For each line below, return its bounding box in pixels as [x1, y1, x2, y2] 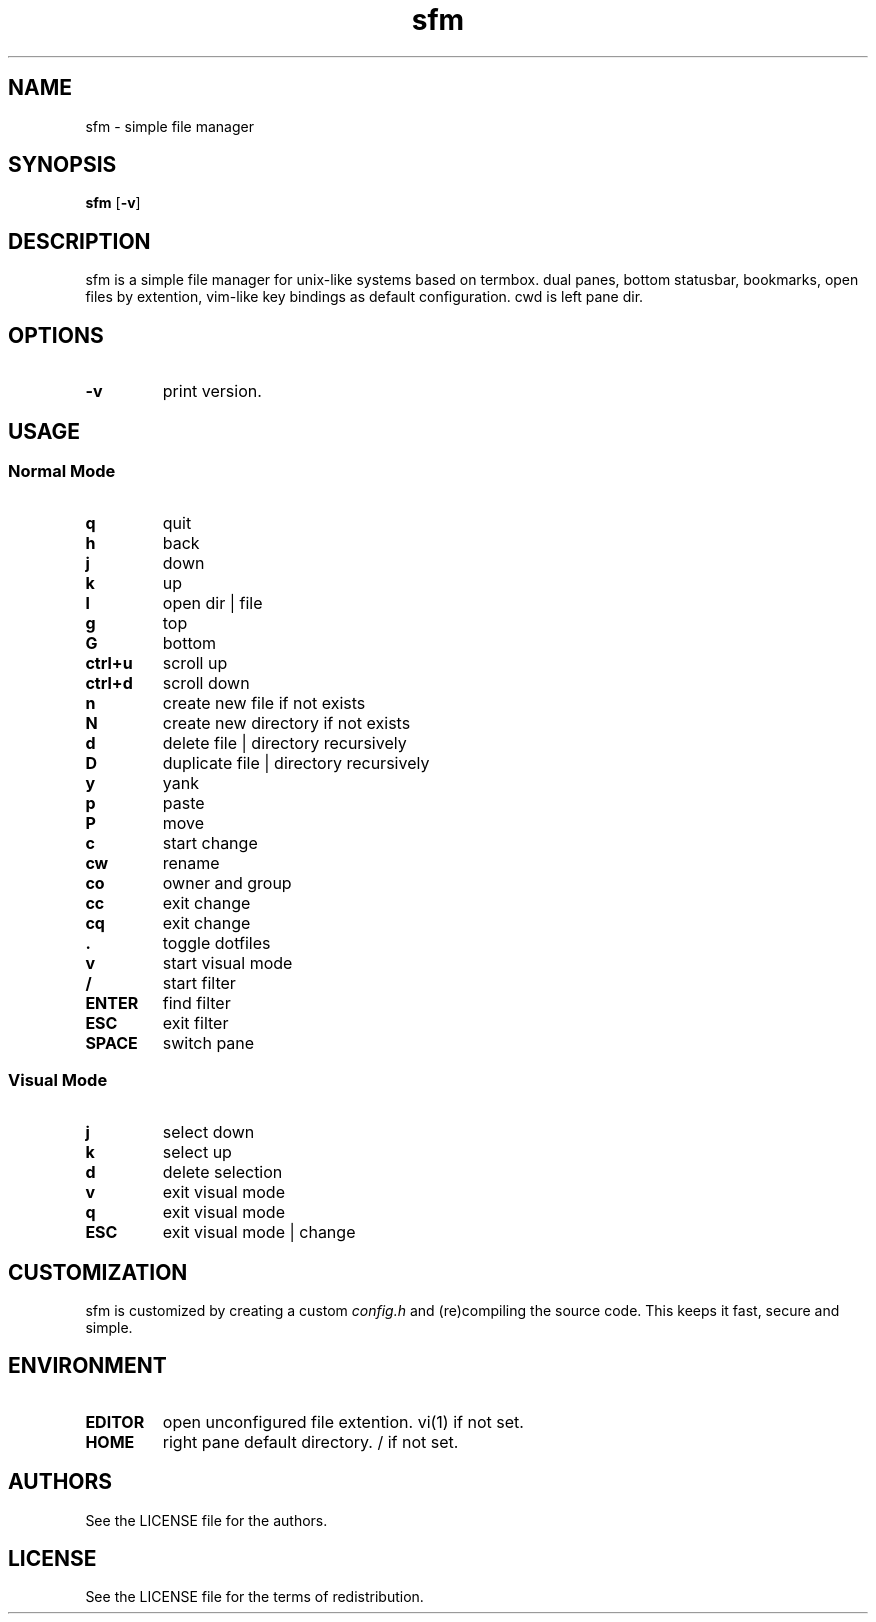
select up [162, 1142, 232, 1163]
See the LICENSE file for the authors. [85, 1511, 328, 1529]
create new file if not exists [162, 693, 366, 714]
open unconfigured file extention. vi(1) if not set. [162, 1411, 524, 1432]
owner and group [162, 873, 292, 894]
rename [162, 853, 220, 874]
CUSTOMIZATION [8, 1259, 188, 1285]
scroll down [162, 673, 250, 694]
